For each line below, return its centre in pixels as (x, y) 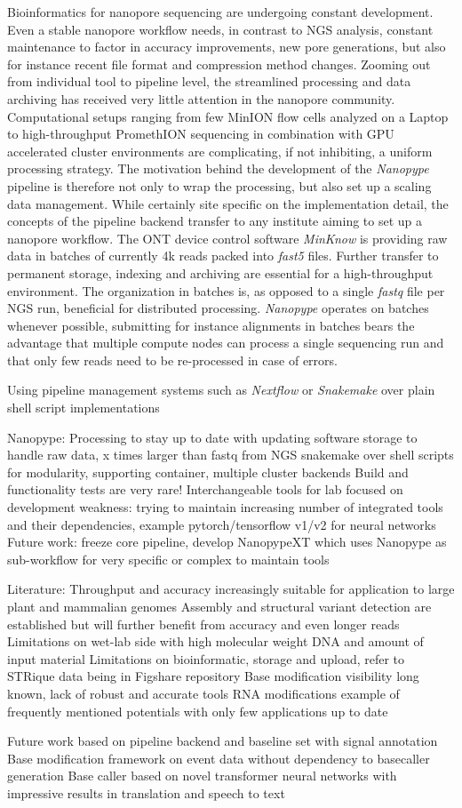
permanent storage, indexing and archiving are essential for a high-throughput (220, 272)
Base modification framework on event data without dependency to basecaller (219, 758)
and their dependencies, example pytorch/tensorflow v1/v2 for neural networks (222, 524)
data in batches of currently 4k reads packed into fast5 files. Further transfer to (223, 256)
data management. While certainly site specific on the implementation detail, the (228, 203)
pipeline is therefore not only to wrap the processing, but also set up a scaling (219, 185)
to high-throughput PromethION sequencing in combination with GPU (201, 134)
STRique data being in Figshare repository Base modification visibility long (213, 676)
